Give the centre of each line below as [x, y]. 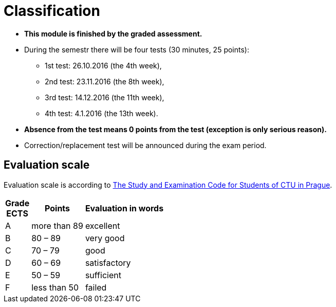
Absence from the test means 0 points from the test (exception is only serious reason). [175, 129]
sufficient [103, 275]
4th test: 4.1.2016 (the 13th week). [101, 113]
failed [96, 287]
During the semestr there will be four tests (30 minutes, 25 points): [137, 49]
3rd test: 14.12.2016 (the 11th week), [105, 97]
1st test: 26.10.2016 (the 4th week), [103, 65]
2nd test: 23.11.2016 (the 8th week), [105, 81]
